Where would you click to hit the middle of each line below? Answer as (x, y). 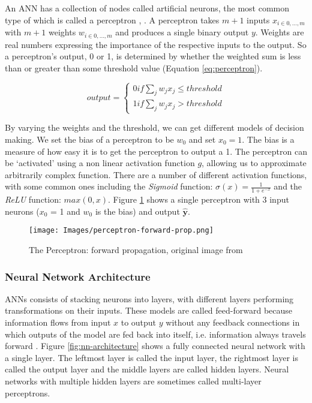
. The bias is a (268, 139)
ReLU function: (33, 199)
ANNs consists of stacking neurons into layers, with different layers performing (149, 298)
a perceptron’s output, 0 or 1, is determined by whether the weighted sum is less (153, 56)
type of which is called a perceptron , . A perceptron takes (112, 19)
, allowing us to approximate (254, 163)
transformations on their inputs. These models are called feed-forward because (149, 310)
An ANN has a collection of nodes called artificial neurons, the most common (147, 8)
